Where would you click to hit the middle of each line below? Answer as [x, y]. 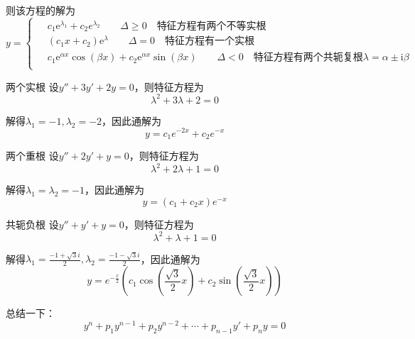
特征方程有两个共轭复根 [308, 58]
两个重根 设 [32, 155]
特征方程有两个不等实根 [211, 26]
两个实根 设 [32, 86]
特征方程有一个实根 [209, 41]
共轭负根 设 [32, 224]
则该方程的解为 [41, 10]
